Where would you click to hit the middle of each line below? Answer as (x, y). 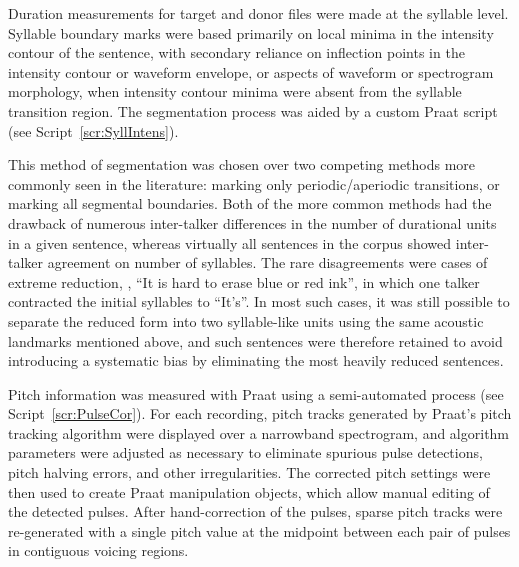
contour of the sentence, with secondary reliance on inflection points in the (236, 52)
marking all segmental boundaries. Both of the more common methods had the (250, 203)
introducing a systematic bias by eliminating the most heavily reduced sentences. (256, 360)
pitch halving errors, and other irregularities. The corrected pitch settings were (249, 472)
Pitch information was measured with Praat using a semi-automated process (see (256, 393)
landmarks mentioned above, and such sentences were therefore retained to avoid (255, 340)
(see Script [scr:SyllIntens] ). (93, 130)
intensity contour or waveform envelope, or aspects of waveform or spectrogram (251, 71)
